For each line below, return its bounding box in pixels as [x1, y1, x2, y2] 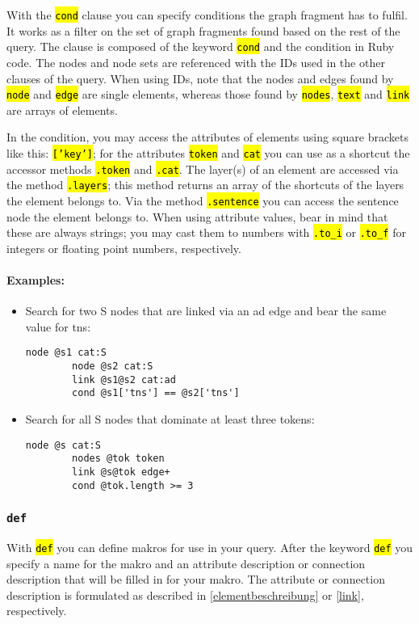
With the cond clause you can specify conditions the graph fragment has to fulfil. [6, 6, 408, 23]
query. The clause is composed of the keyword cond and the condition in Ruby [6, 38, 395, 55]
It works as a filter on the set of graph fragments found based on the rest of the [6, 22, 400, 39]
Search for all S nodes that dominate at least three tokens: [25, 411, 315, 428]
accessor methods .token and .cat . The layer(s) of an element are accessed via [6, 160, 399, 177]
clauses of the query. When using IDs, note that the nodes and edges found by [6, 70, 394, 86]
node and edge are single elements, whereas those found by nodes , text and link [6, 86, 410, 103]
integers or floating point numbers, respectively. [6, 239, 241, 256]
